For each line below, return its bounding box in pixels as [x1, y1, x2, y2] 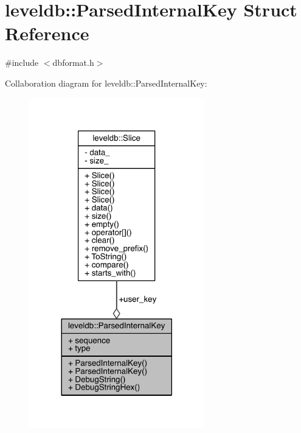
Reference [5, 21, 89, 46]
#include [5, 56, 39, 69]
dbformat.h [52, 56, 94, 69]
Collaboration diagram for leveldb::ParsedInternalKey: [5, 76, 207, 89]
